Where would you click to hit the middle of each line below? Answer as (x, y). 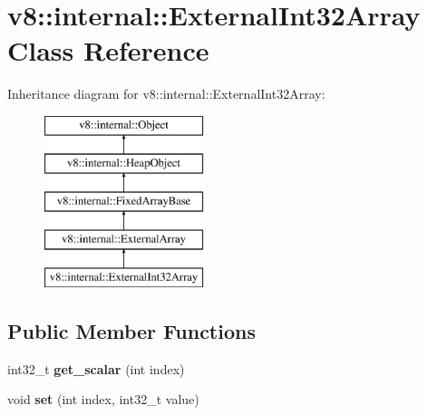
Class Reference (108, 50)
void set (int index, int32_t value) (103, 399)
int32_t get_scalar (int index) (96, 368)
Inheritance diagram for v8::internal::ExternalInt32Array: (166, 94)
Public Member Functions (131, 330)
